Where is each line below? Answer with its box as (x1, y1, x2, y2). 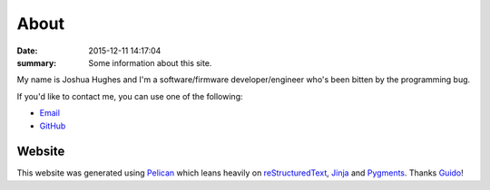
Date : (16, 45, 38, 56)
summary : (16, 57, 57, 68)
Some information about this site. (88, 57, 212, 68)
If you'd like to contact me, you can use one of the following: (16, 90, 244, 101)
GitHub (39, 120, 66, 131)
